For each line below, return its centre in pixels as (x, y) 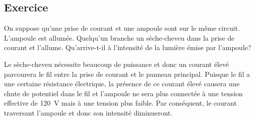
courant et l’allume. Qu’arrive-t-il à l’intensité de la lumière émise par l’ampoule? (128, 47)
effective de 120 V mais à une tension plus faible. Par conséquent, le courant (121, 103)
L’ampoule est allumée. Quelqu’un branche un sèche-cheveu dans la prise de (119, 37)
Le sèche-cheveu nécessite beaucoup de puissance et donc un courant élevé (117, 64)
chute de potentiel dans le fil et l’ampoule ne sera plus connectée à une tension (124, 93)
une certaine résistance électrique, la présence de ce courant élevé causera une (122, 84)
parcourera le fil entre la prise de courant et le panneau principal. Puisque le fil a (127, 74)
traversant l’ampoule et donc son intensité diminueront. (88, 112)
